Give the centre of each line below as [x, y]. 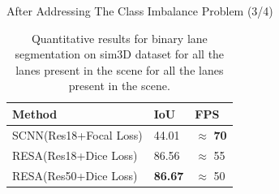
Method [35, 113]
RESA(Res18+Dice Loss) [75, 155]
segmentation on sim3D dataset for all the [120, 54]
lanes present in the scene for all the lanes [120, 69]
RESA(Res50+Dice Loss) [75, 175]
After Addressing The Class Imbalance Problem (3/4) [140, 11]
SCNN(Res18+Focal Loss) [77, 134]
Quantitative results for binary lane [119, 38]
